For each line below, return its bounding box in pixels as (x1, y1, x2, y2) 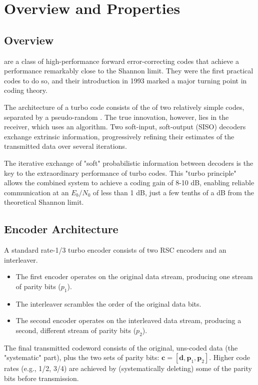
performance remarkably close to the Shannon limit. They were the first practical (4, 65, 253, 76)
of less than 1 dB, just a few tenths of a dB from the (93, 187, 254, 197)
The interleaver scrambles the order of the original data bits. (15, 298, 201, 309)
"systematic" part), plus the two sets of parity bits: (4, 352, 159, 363)
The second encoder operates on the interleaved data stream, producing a (15, 315, 241, 326)
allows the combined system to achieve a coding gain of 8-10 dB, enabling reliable (4, 177, 254, 188)
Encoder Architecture (4, 221, 118, 237)
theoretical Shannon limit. (4, 197, 84, 207)
